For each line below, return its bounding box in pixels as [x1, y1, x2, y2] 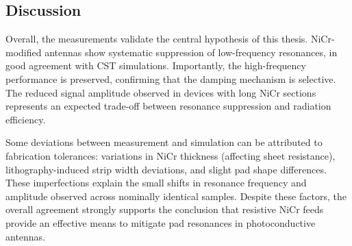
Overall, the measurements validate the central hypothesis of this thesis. [5, 32, 308, 46]
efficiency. [5, 112, 46, 126]
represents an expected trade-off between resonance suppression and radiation [5, 99, 331, 113]
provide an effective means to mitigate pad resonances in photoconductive [5, 215, 316, 230]
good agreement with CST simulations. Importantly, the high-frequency [5, 58, 306, 73]
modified [5, 45, 42, 59]
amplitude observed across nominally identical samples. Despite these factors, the [5, 188, 347, 203]
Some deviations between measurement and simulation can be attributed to [5, 135, 323, 149]
